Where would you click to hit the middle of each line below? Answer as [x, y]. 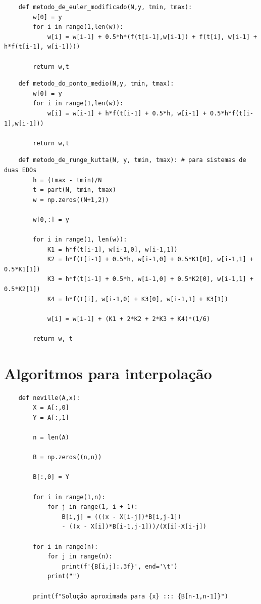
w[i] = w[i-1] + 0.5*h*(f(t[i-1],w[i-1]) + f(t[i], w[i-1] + [152, 37]
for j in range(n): [80, 557]
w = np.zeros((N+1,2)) [71, 200]
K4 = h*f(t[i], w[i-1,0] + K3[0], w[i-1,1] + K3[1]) [138, 299]
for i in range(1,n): [69, 497]
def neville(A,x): [49, 398]
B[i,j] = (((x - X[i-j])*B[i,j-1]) [121, 517]
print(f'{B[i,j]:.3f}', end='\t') [120, 566]
